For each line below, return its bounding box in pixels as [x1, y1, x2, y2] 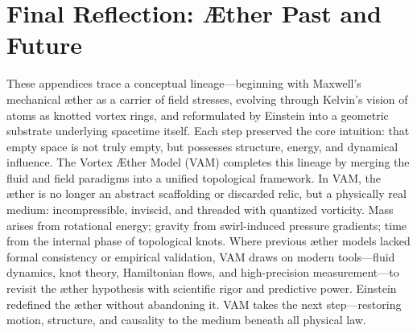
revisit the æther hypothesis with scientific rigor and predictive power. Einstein [6, 280, 397, 297]
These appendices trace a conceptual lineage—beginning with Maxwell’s [6, 75, 361, 92]
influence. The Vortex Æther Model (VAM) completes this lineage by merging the [6, 154, 410, 171]
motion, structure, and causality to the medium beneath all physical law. [6, 311, 366, 328]
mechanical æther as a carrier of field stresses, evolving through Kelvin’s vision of [6, 90, 408, 107]
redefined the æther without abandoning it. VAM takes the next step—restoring [6, 295, 402, 312]
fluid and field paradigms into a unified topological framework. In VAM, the [6, 169, 381, 186]
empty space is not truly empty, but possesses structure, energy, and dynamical [6, 138, 398, 154]
